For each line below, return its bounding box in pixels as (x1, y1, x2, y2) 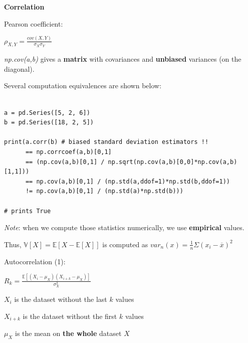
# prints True (4, 207, 51, 215)
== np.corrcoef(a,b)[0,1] (25, 148, 112, 156)
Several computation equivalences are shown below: (4, 80, 162, 91)
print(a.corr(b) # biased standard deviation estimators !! (4, 138, 209, 146)
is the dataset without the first (23, 311, 117, 321)
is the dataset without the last (14, 294, 107, 304)
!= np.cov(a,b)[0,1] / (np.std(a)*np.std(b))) (25, 188, 183, 195)
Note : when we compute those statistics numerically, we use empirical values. (4, 222, 244, 233)
